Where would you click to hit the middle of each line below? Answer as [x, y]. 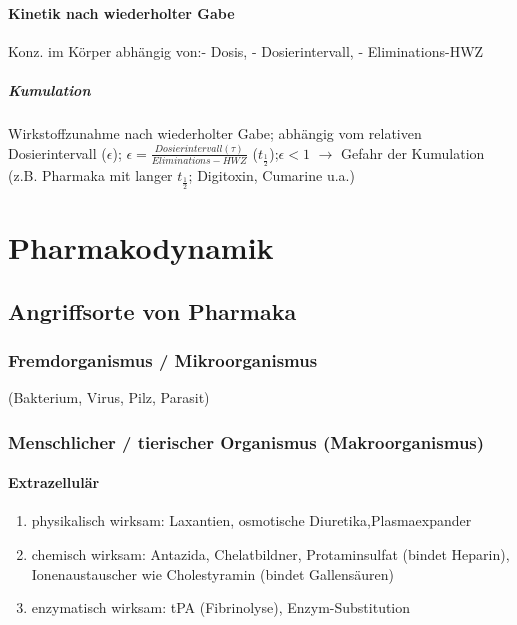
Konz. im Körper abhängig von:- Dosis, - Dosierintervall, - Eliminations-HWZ [246, 50]
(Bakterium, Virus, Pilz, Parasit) [109, 397]
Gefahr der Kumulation [412, 152]
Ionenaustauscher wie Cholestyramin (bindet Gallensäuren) [213, 573]
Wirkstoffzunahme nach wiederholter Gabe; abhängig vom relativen [215, 132]
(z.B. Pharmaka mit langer [90, 175]
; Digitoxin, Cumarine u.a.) [271, 175]
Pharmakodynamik [141, 246]
